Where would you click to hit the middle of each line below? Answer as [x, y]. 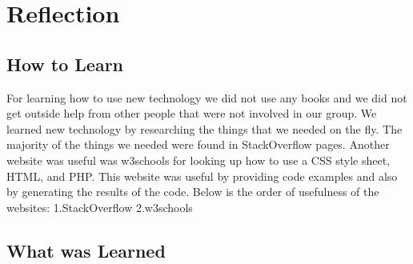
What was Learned [86, 250]
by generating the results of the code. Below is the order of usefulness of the [193, 192]
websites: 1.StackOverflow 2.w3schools [100, 207]
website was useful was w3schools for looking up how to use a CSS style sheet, [198, 160]
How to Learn [65, 64]
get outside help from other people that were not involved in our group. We [192, 113]
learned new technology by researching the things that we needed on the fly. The [204, 128]
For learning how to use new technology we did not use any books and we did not [207, 97]
